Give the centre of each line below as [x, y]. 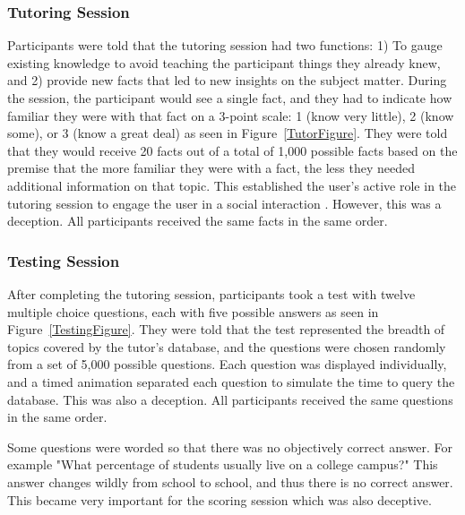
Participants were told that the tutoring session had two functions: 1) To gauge [225, 45]
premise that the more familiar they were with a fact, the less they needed [211, 168]
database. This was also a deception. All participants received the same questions [230, 399]
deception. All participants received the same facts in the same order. [198, 221]
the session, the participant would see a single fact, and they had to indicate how [230, 98]
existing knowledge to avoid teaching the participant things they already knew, [224, 62]
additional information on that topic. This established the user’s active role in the [232, 185]
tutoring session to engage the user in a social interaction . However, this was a [224, 203]
